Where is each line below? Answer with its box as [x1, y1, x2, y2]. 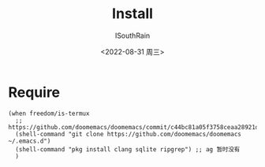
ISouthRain [114, 31, 151, 40]
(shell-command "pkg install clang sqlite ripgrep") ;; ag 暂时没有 [15, 145, 241, 154]
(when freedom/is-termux [8, 109, 90, 117]
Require [8, 83, 61, 101]
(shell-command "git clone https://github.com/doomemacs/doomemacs [15, 130, 242, 138]
